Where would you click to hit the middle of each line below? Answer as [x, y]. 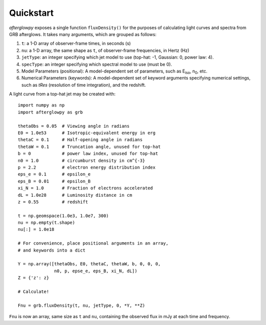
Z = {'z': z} [33, 278]
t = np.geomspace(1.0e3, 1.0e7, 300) [64, 216]
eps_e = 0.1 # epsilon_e [54, 174]
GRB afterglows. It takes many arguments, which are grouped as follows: [83, 34]
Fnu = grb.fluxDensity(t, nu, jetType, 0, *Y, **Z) [82, 305]
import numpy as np [41, 105]
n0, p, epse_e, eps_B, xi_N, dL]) [96, 271]
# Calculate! [33, 292]
